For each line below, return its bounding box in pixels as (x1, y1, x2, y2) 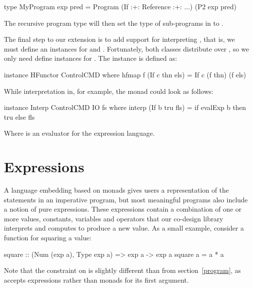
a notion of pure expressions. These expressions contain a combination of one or (4, 204, 242, 214)
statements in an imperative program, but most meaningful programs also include (4, 194, 248, 204)
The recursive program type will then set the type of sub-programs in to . (4, 18, 224, 28)
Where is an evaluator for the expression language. (4, 128, 155, 138)
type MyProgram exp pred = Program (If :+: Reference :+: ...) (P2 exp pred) (4, 1, 236, 11)
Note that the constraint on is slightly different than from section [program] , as (4, 265, 241, 275)
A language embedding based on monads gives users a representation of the (4, 185, 229, 195)
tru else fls (4, 111, 35, 122)
